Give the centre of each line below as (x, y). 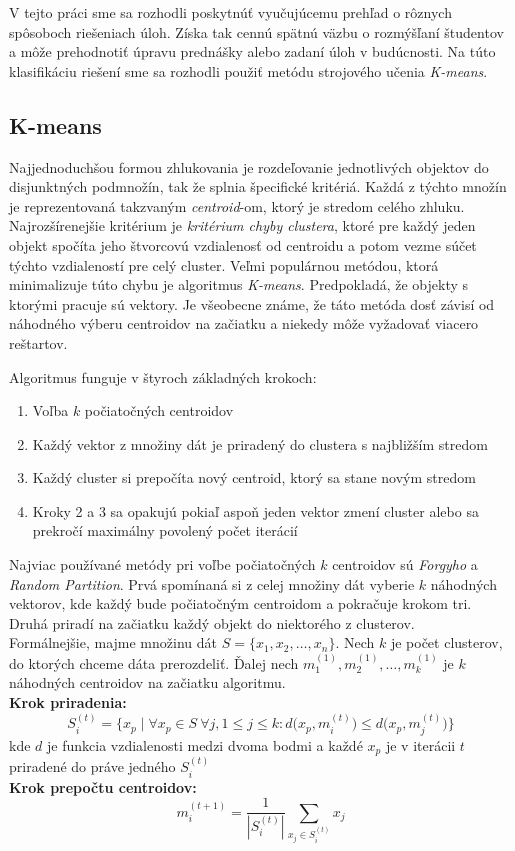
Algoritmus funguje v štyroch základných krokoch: (163, 376)
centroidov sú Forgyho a (405, 564)
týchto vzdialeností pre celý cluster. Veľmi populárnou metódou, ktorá (224, 264)
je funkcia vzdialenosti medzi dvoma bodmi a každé (205, 744)
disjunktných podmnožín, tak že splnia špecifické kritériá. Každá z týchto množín (258, 186)
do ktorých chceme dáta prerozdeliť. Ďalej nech (154, 662)
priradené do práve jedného (92, 766)
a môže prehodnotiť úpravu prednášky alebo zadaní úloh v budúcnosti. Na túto (252, 51)
